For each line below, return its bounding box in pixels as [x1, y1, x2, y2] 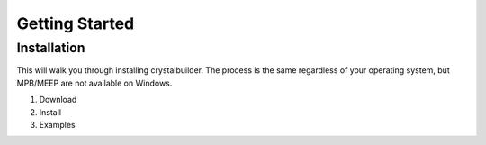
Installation [16, 40, 85, 56]
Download [39, 95, 77, 105]
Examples [39, 119, 76, 130]
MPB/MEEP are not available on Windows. [16, 77, 173, 88]
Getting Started [16, 14, 135, 33]
